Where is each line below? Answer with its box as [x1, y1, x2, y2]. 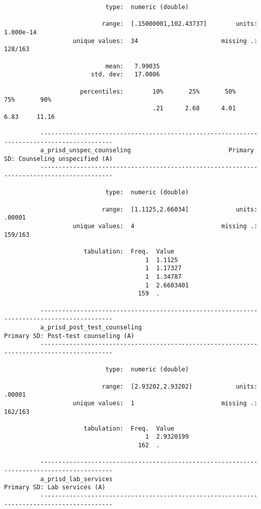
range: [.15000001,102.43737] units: [102, 20, 258, 28]
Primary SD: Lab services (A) [4, 484, 106, 491]
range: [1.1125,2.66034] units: [102, 205, 258, 213]
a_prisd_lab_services [40, 475, 113, 483]
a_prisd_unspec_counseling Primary [40, 147, 254, 154]
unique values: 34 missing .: [73, 37, 258, 45]
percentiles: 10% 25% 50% [80, 88, 236, 95]
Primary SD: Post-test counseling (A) [4, 332, 135, 340]
